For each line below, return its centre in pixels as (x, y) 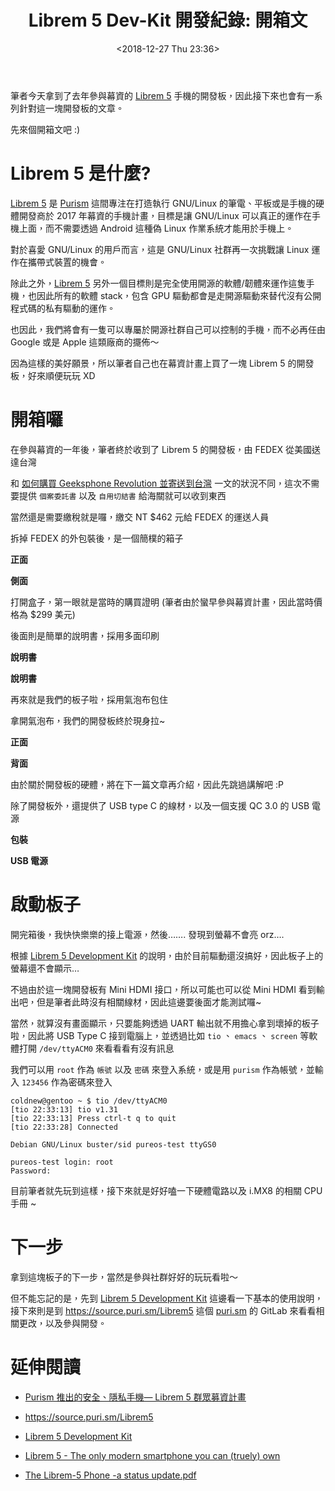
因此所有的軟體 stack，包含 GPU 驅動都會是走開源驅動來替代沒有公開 (179, 295)
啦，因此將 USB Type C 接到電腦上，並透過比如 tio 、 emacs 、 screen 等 (160, 1035)
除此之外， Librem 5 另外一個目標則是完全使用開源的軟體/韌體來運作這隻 (158, 283)
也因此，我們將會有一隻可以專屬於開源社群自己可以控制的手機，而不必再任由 (168, 329)
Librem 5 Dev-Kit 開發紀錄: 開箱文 (168, 20)
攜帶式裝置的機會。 (67, 262)
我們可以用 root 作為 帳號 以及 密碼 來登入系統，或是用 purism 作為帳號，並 (162, 1069)
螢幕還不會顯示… (45, 968)
